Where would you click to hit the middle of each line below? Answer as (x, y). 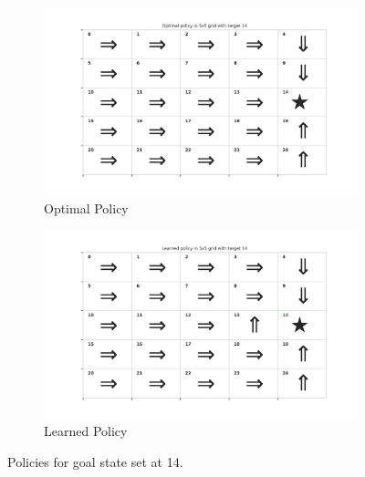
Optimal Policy (86, 207)
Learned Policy (86, 431)
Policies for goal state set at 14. (95, 461)
